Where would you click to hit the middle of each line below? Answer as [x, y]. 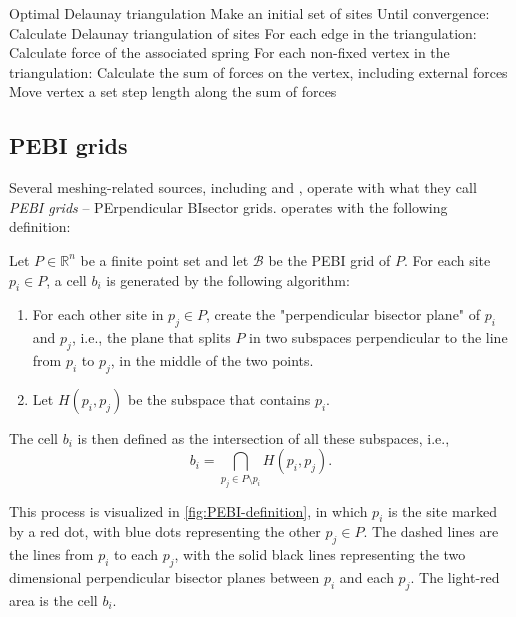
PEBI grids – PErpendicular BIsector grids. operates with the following [228, 206]
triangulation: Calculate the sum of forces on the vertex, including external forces [258, 71]
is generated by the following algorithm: [228, 279]
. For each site [447, 259]
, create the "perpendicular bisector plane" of [343, 314]
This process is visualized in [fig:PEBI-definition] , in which [188, 510]
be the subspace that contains [219, 398]
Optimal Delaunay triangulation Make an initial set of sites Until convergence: [249, 13]
